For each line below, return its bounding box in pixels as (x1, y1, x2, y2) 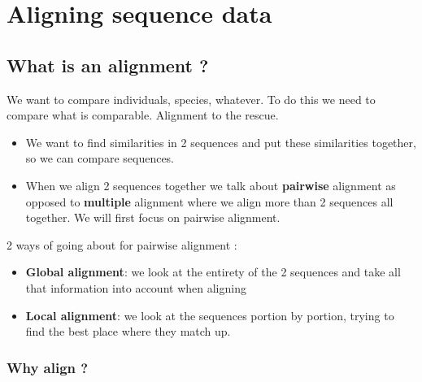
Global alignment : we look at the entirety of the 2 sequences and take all (25, 263, 401, 280)
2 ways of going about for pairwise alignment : (7, 236, 237, 253)
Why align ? (7, 357, 89, 377)
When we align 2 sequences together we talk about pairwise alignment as (25, 176, 396, 193)
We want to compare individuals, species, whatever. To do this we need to (7, 90, 376, 107)
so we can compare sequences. (25, 150, 175, 167)
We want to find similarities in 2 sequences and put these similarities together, (25, 133, 416, 150)
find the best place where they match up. (25, 323, 231, 340)
